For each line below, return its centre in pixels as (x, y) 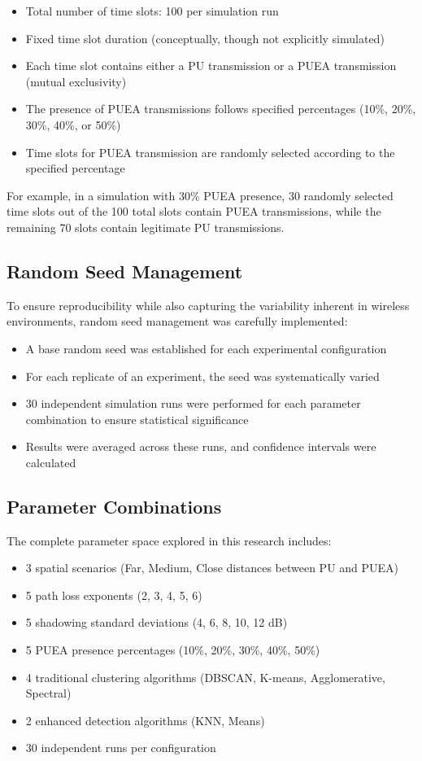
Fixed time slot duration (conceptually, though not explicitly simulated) (205, 38)
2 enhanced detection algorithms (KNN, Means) (145, 720)
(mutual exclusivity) (76, 81)
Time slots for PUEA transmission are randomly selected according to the (210, 152)
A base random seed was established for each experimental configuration (206, 348)
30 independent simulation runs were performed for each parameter (193, 403)
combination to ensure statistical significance (137, 419)
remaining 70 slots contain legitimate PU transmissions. (146, 227)
